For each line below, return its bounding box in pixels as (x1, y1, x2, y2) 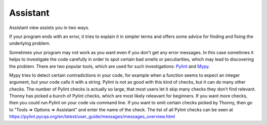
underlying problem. (9, 40, 50, 46)
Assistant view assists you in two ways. (9, 25, 89, 31)
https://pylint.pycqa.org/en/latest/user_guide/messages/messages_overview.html (9, 114, 176, 120)
